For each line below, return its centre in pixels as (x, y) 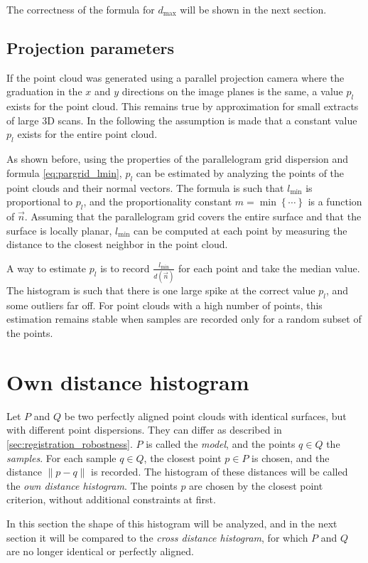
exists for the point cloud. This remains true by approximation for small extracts (183, 106)
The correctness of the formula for (81, 9)
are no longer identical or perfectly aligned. (100, 551)
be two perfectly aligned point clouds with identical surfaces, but (205, 415)
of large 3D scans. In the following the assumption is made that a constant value (182, 120)
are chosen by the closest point (256, 485)
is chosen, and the (291, 457)
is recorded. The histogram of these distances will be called (220, 472)
